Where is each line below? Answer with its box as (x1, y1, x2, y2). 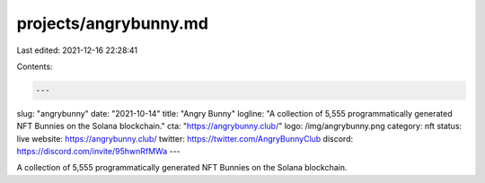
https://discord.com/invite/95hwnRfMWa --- (16, 146, 181, 157)
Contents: (16, 61, 53, 72)
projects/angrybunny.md (16, 13, 208, 33)
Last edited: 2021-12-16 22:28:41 (16, 45, 138, 56)
